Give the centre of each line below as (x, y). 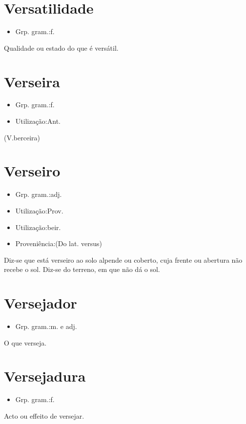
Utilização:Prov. (39, 210)
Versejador (41, 303)
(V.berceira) (22, 137)
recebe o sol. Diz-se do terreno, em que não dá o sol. (82, 269)
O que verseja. (25, 342)
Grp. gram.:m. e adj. (46, 326)
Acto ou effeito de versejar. (44, 415)
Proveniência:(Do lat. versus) (59, 243)
